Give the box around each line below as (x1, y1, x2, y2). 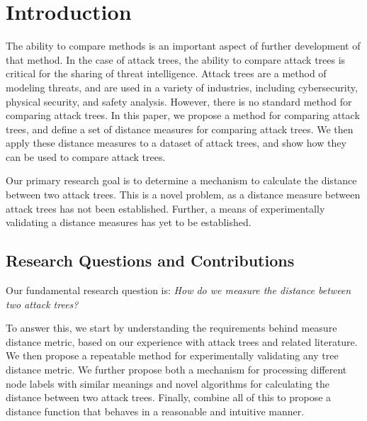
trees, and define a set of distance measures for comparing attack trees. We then (6, 121, 354, 136)
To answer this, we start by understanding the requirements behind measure (6, 320, 337, 335)
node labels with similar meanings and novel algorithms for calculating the (6, 376, 330, 391)
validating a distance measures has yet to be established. (6, 215, 252, 230)
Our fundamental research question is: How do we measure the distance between (6, 283, 351, 298)
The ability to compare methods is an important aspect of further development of (6, 38, 361, 53)
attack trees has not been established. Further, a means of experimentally (6, 201, 325, 215)
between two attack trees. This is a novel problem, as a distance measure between (6, 187, 361, 202)
